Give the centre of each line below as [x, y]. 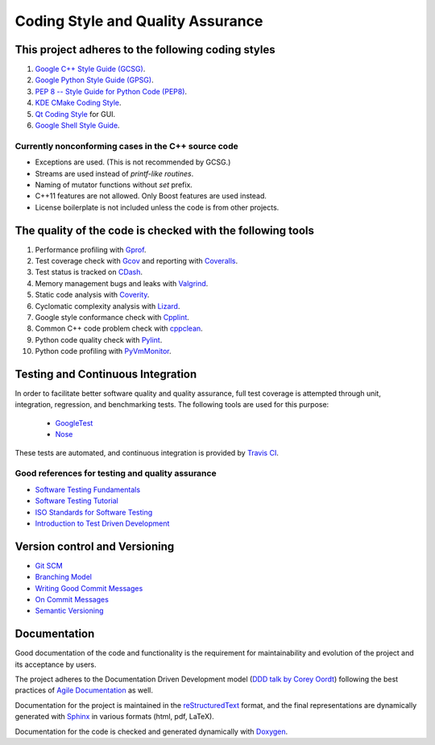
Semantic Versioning [69, 611]
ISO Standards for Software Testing [94, 512]
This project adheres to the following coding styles [145, 50]
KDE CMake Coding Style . [78, 103]
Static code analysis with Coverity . [92, 295]
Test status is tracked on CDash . [89, 272]
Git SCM [49, 565]
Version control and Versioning [95, 546]
